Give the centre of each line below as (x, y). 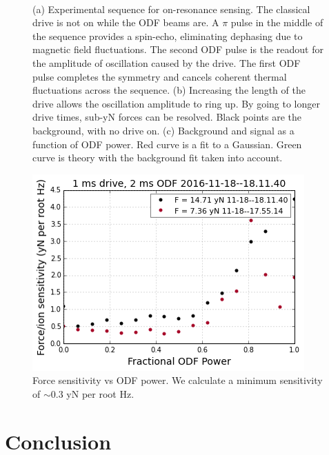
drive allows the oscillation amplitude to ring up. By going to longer (176, 103)
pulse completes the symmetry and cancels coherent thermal (160, 76)
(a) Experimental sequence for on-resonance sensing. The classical (171, 9)
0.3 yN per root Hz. (92, 393)
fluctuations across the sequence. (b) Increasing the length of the (169, 90)
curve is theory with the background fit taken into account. (158, 158)
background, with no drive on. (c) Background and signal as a (163, 130)
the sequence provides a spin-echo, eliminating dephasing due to (168, 36)
